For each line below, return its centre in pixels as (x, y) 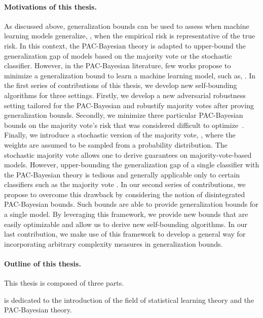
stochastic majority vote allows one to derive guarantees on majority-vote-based (128, 154)
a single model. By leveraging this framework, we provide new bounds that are (126, 214)
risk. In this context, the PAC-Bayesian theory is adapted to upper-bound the (125, 45)
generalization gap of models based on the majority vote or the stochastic (118, 55)
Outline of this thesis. (43, 264)
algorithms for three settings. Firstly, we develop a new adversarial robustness (125, 95)
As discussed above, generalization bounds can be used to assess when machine (127, 26)
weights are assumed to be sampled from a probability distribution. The (116, 144)
